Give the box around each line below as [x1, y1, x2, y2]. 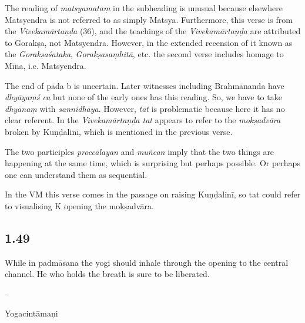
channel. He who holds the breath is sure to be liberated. [5, 268, 210, 280]
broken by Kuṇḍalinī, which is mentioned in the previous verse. [5, 125, 233, 137]
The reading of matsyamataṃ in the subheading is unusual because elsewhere [5, 2, 283, 14]
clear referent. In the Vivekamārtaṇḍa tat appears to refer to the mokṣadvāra [5, 114, 281, 126]
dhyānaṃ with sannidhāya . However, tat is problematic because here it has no [5, 102, 285, 114]
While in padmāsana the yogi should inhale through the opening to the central [5, 256, 289, 268]
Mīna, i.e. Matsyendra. [5, 59, 86, 71]
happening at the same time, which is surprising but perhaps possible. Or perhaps [5, 157, 300, 169]
